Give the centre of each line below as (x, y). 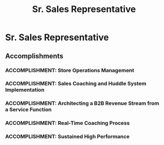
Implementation (25, 90)
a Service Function (28, 110)
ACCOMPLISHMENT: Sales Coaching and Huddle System (76, 84)
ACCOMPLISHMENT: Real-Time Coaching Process (67, 123)
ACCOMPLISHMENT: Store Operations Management (70, 70)
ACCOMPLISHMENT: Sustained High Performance (67, 136)
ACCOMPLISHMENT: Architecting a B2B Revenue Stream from (82, 103)
